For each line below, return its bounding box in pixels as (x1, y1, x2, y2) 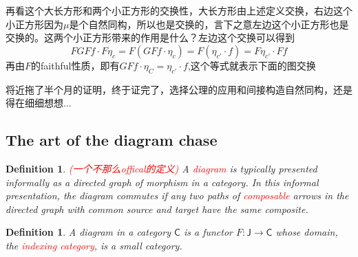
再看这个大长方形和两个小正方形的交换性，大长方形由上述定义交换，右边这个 (6, 3, 352, 17)
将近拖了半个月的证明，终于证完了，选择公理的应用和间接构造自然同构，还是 (6, 82, 352, 96)
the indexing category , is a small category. (6, 238, 182, 252)
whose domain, (275, 225, 338, 239)
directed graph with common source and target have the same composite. (6, 201, 308, 216)
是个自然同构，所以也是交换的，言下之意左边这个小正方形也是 (69, 16, 349, 31)
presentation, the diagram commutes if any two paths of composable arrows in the (6, 188, 349, 203)
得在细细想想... (6, 96, 72, 110)
